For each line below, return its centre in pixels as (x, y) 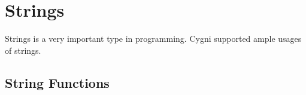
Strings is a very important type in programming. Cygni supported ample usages (153, 39)
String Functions (57, 82)
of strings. (23, 50)
